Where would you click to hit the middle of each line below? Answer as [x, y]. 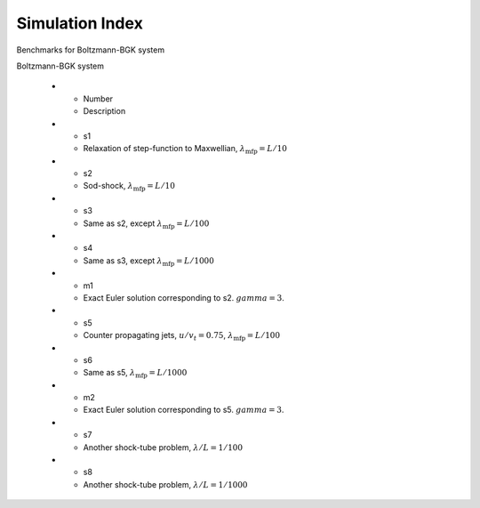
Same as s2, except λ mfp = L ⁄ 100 [146, 224]
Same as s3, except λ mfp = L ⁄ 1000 [149, 261]
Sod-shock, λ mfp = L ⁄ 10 [129, 187]
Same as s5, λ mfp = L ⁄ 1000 [135, 374]
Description [104, 111]
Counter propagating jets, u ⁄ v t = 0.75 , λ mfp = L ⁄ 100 [181, 336]
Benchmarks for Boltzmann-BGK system [90, 50]
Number [98, 99]
